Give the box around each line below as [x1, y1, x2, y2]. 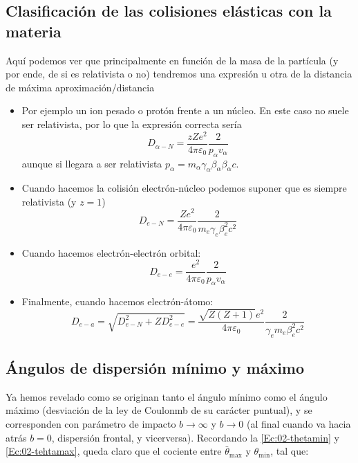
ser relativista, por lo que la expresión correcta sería [21, 116, 242, 131]
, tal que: [270, 444, 309, 458]
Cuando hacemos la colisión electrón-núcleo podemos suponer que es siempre [21, 181, 347, 195]
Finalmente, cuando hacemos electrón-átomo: [21, 294, 214, 309]
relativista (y [21, 194, 77, 208]
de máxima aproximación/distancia [6, 80, 155, 94]
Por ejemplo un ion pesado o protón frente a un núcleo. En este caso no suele [21, 103, 349, 118]
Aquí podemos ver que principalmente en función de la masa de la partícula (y [6, 53, 339, 67]
